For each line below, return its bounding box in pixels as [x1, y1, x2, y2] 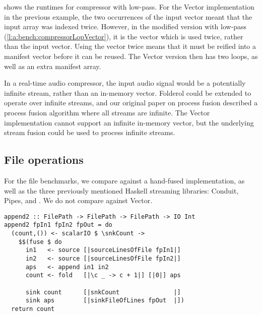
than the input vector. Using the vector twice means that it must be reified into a [4, 41, 256, 51]
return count [11, 305, 55, 312]
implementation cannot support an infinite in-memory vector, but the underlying [4, 117, 254, 128]
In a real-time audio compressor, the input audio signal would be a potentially [4, 78, 246, 88]
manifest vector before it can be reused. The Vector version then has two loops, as [4, 50, 258, 61]
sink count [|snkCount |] [25, 288, 181, 296]
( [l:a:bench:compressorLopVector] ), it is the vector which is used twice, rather [4, 31, 243, 41]
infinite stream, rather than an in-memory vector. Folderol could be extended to [4, 87, 251, 98]
